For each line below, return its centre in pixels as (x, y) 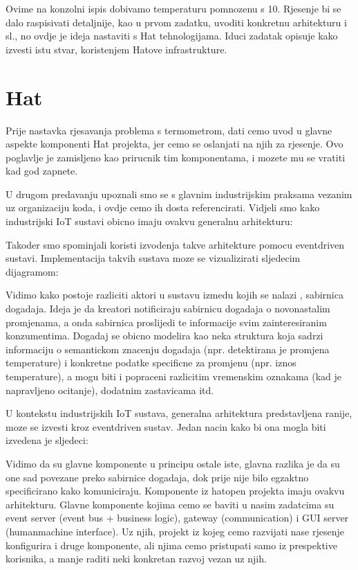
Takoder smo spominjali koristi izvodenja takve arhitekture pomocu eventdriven (175, 244)
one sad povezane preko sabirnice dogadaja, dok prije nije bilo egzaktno (157, 477)
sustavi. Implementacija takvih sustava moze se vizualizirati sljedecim (153, 258)
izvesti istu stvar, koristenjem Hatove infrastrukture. (116, 49)
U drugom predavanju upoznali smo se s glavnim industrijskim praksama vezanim (179, 194)
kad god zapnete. (42, 171)
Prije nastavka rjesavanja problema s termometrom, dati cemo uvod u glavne (169, 130)
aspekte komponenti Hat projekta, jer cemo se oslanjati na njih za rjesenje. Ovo (175, 144)
